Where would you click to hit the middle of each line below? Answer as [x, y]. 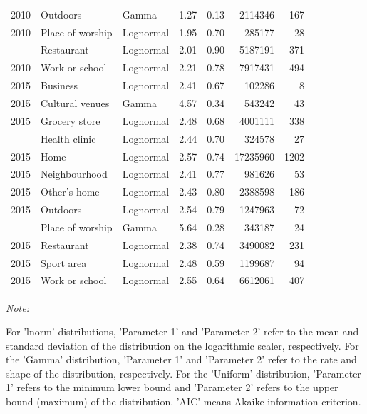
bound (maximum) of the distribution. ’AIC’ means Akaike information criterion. [183, 402]
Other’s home [70, 192]
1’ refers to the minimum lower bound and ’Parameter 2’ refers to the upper [172, 387]
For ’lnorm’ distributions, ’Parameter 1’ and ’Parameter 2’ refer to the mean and [182, 332]
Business [60, 85]
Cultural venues [75, 102]
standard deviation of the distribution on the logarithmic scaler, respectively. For [182, 345]
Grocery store [71, 120]
